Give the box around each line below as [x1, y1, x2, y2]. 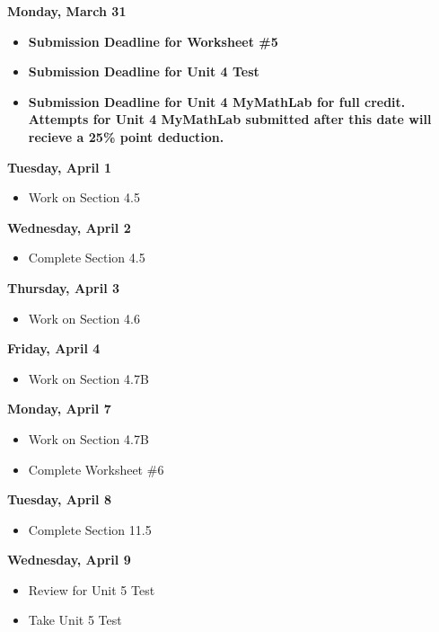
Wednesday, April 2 [7, 218, 131, 236]
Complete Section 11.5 [28, 520, 152, 539]
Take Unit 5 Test [28, 610, 122, 629]
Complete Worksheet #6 [28, 459, 164, 478]
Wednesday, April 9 [7, 550, 131, 569]
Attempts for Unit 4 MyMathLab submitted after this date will [28, 110, 432, 129]
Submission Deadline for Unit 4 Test [28, 62, 259, 81]
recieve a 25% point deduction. [28, 127, 224, 146]
